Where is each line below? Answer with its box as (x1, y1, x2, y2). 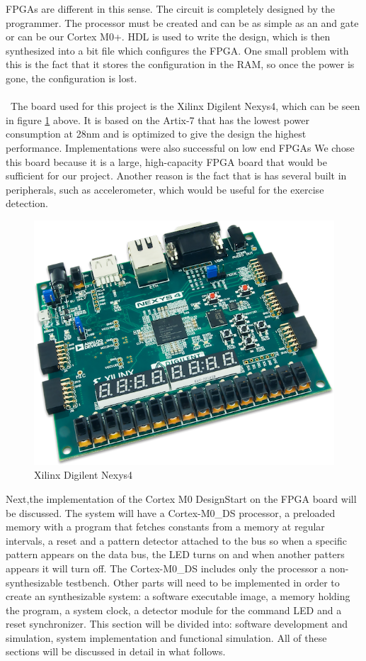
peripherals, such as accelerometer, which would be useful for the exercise (6, 182, 324, 196)
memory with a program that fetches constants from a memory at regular (6, 519, 325, 534)
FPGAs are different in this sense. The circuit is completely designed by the (6, 1, 335, 16)
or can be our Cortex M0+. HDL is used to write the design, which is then (6, 29, 331, 44)
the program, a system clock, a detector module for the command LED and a (6, 602, 342, 617)
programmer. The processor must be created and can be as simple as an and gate (6, 15, 359, 30)
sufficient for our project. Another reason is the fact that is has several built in (6, 168, 347, 183)
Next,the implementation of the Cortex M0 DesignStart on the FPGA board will (6, 491, 357, 506)
